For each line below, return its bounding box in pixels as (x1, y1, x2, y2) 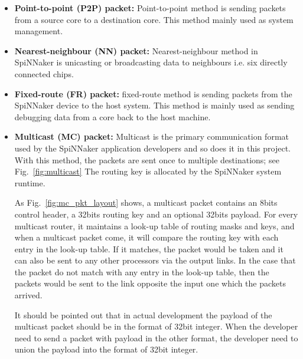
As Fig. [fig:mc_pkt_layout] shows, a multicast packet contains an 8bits (14, 196, 278, 209)
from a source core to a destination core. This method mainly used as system (14, 13, 294, 25)
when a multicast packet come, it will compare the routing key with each (14, 231, 279, 243)
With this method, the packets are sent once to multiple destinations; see (14, 153, 279, 166)
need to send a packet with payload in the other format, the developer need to (14, 331, 298, 344)
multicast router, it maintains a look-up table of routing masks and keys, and (14, 219, 295, 232)
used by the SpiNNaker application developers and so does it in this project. (14, 141, 291, 154)
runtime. (14, 176, 45, 189)
